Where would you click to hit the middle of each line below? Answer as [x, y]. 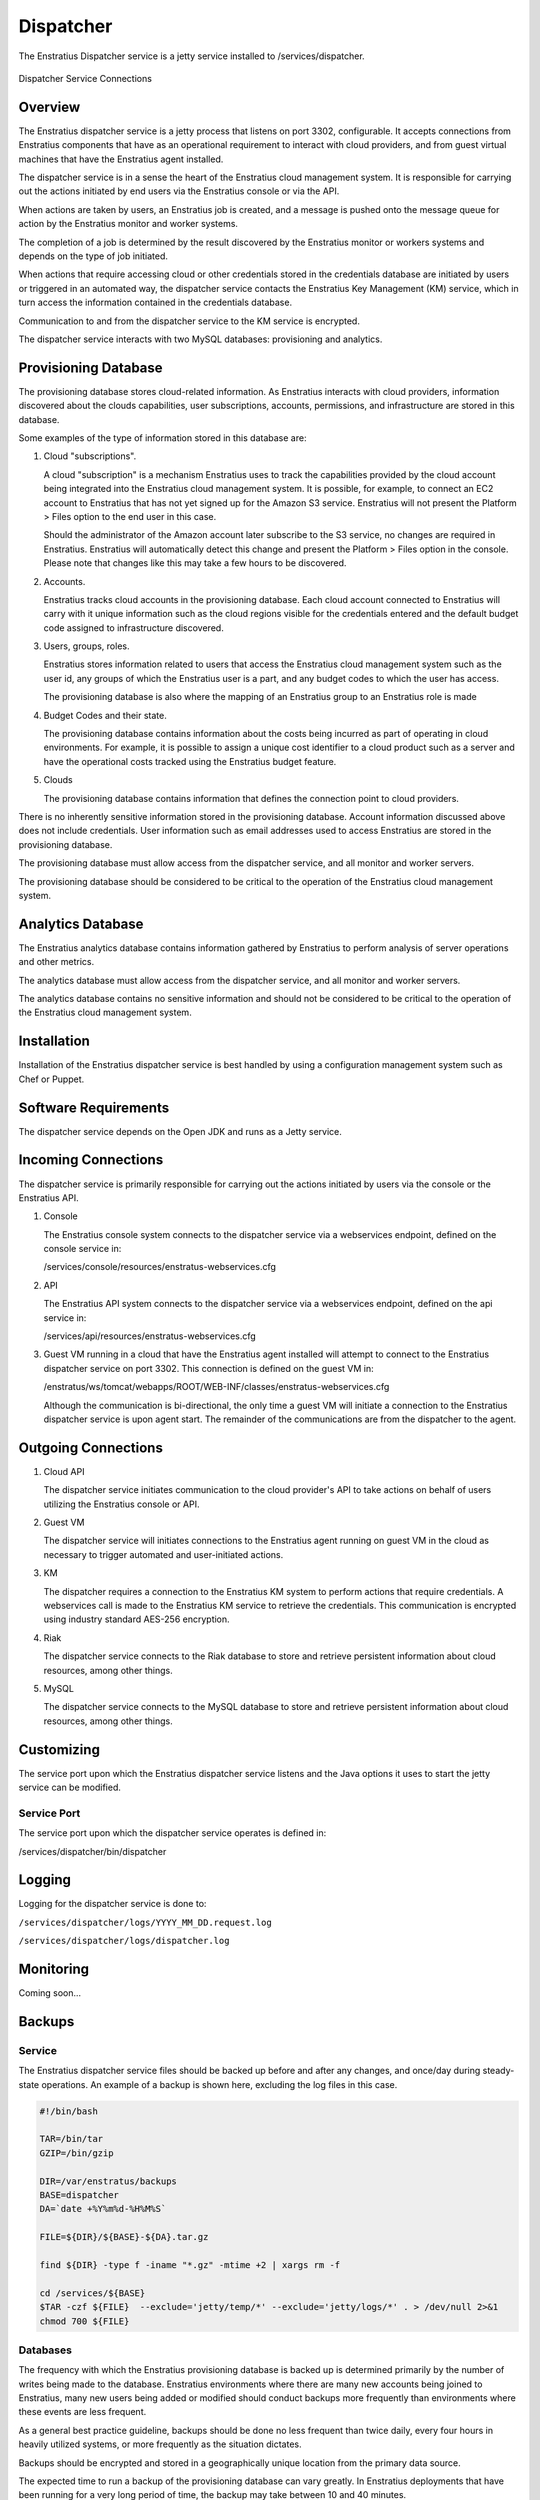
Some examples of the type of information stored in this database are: [162, 438]
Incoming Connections [91, 1160]
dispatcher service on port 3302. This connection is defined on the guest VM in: [208, 1368]
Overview [49, 106]
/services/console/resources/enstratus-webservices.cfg [160, 1267]
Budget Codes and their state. [105, 715]
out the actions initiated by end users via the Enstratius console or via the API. [179, 191]
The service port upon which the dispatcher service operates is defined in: [172, 1833]
